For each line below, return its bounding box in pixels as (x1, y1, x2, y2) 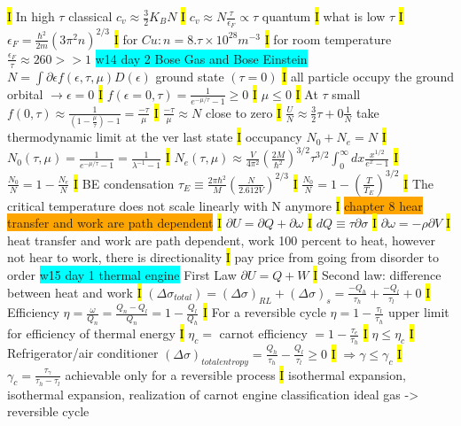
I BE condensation (74, 174, 175, 192)
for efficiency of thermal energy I (7, 324, 184, 343)
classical (68, 7, 113, 25)
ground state (155, 66, 224, 85)
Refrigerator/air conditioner (7, 344, 159, 362)
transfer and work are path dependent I (7, 213, 223, 232)
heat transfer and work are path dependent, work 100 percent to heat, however (7, 230, 435, 249)
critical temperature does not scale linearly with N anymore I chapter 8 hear (7, 196, 423, 214)
